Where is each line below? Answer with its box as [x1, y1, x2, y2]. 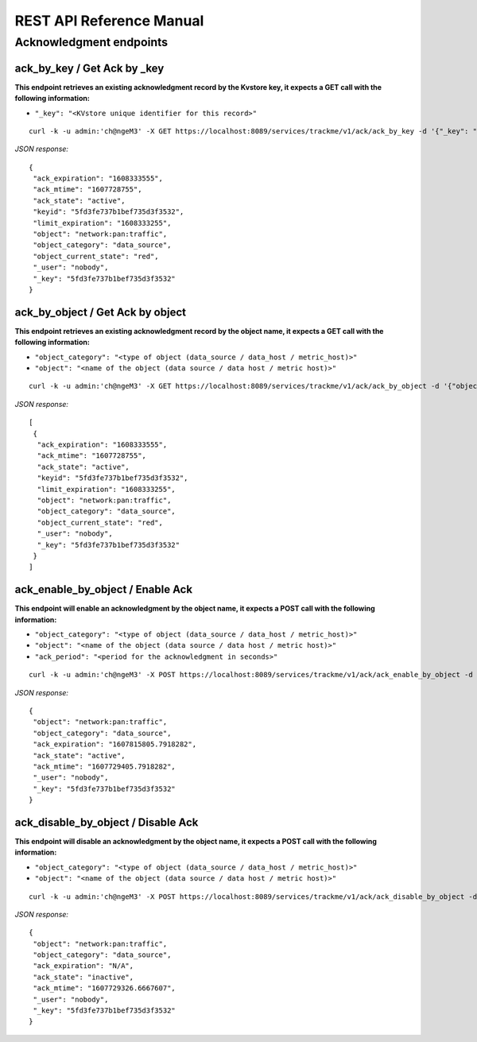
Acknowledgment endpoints [14, 35, 169, 49]
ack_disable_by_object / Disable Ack [14, 815, 199, 829]
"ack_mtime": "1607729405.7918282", [33, 761, 176, 771]
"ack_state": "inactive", [33, 972, 134, 982]
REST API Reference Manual [14, 12, 204, 29]
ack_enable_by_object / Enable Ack [14, 583, 193, 596]
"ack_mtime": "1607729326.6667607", [33, 984, 176, 993]
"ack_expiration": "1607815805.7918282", [33, 740, 197, 749]
